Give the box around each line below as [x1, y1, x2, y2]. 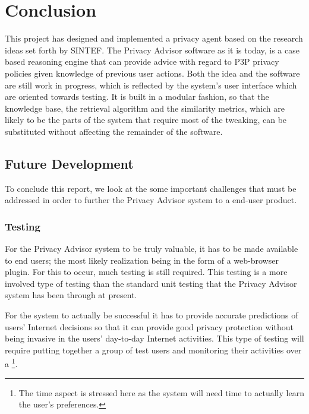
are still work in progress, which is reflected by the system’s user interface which [5, 78, 297, 91]
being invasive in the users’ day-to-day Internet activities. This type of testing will [5, 332, 304, 345]
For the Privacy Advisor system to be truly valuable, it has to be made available [5, 242, 298, 255]
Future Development [5, 154, 134, 172]
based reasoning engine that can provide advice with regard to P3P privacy [5, 55, 279, 68]
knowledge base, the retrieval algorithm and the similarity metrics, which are [5, 102, 285, 114]
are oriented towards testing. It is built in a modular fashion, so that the [5, 90, 269, 103]
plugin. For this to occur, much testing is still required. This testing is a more [5, 266, 288, 278]
